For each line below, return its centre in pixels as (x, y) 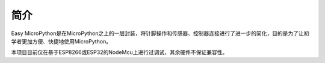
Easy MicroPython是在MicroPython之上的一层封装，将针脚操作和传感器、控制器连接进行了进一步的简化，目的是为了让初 (160, 33)
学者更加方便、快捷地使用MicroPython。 (61, 41)
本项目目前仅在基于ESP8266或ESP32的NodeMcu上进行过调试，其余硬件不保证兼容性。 (119, 52)
